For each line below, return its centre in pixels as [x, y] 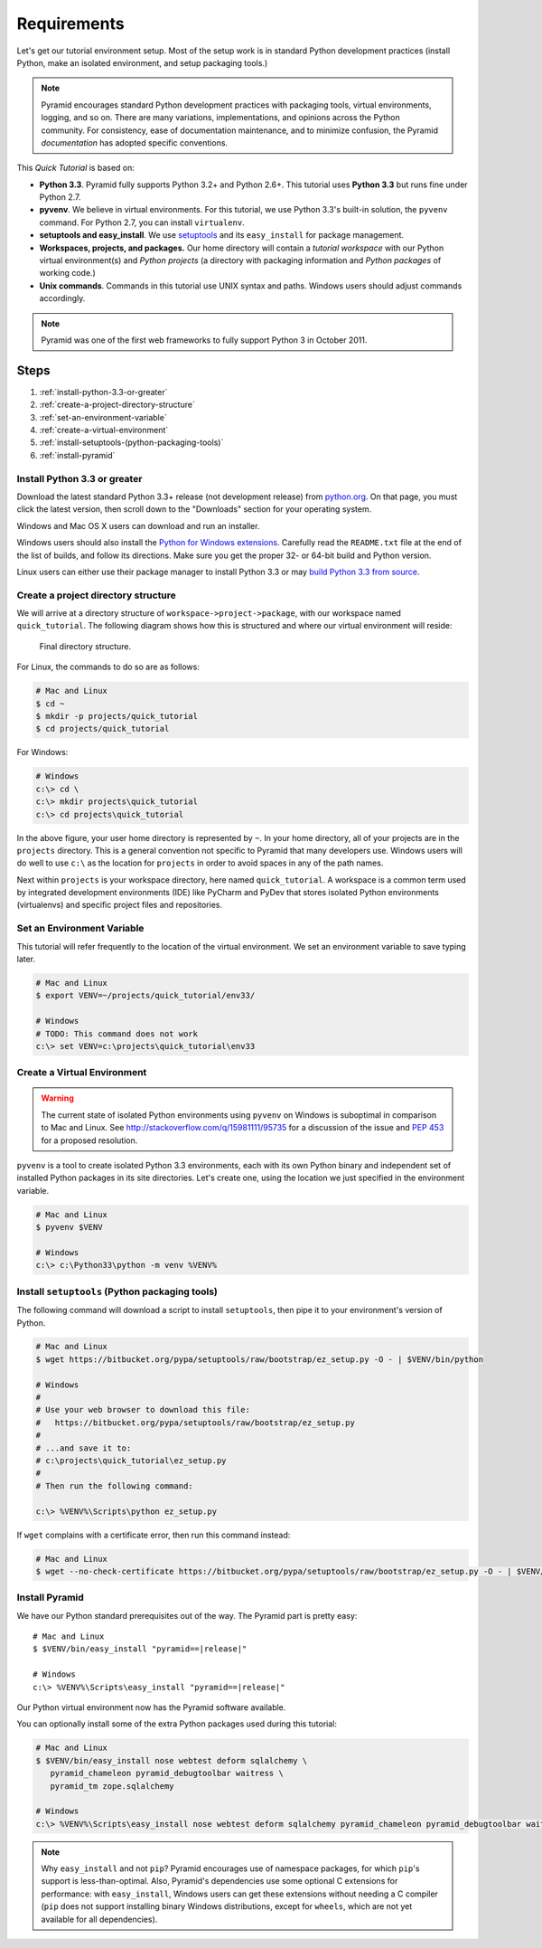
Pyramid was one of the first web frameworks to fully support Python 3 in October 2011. [204, 340]
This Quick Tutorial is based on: [76, 168]
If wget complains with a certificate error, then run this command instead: [154, 1535]
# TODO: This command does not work [117, 1034]
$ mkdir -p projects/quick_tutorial [117, 716]
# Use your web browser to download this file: [143, 1410]
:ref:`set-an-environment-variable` [103, 417]
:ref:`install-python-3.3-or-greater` [103, 392]
